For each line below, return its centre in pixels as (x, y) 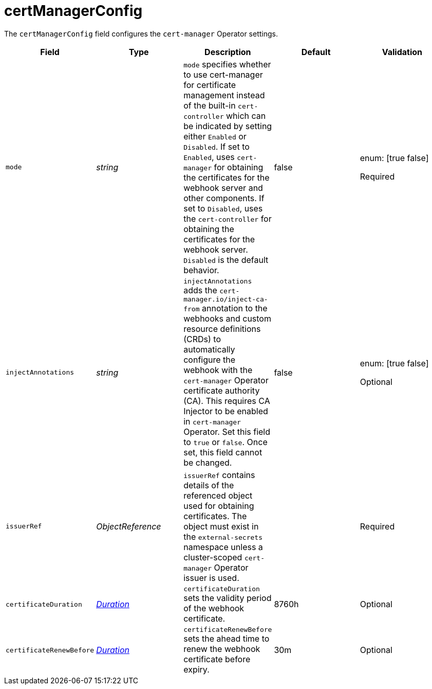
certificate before (217, 659)
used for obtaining (219, 506)
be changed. (208, 462)
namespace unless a (223, 547)
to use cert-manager (223, 74)
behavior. (201, 270)
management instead (224, 95)
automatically (209, 349)
